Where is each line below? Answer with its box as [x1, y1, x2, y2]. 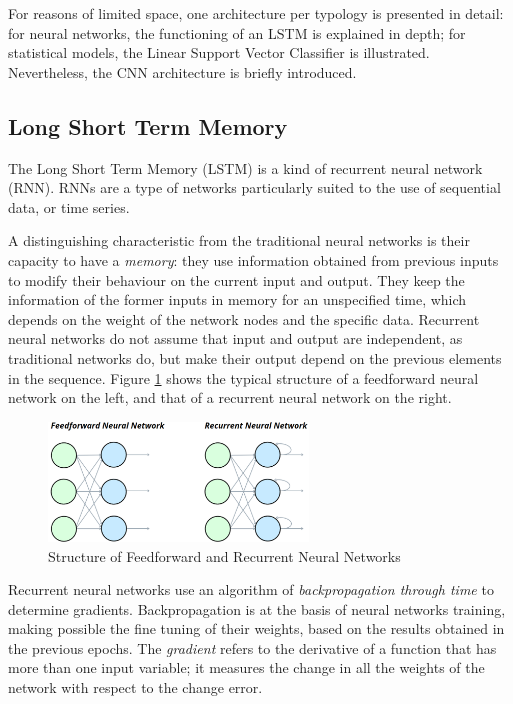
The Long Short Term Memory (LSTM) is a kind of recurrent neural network [8, 157, 483, 178]
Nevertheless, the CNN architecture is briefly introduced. [8, 61, 357, 82]
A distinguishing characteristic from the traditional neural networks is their [8, 230, 470, 251]
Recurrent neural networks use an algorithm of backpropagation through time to [8, 579, 494, 600]
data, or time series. [8, 196, 130, 217]
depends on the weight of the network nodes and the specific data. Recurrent [8, 308, 480, 329]
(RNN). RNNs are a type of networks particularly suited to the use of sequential [8, 177, 501, 198]
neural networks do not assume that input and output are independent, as [8, 328, 463, 349]
